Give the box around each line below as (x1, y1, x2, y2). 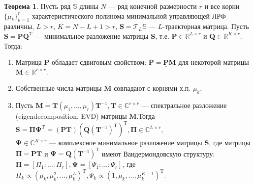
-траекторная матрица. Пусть (162, 21, 249, 31)
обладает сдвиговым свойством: (51, 57, 147, 67)
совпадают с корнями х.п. (114, 83, 191, 93)
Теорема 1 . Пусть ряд (4, 1, 71, 11)
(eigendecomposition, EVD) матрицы (15, 111, 127, 121)
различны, (4, 21, 34, 31)
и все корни (204, 1, 240, 11)
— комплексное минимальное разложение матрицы (49, 137, 202, 148)
